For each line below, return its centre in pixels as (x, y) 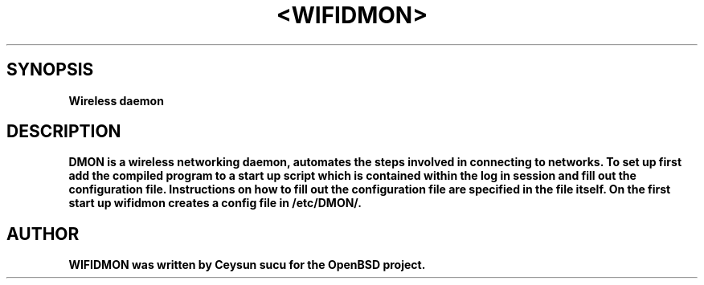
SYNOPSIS (50, 70)
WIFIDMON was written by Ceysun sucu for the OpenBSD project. (247, 265)
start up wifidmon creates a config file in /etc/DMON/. (215, 203)
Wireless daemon (116, 100)
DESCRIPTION (64, 132)
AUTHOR (43, 234)
